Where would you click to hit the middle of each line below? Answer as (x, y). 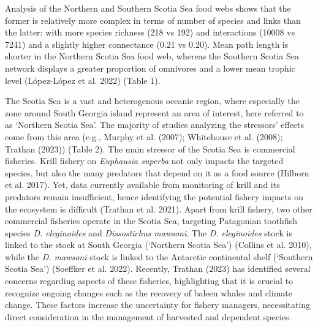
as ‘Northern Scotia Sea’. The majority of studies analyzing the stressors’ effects (155, 125)
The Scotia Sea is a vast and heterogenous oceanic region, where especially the (153, 101)
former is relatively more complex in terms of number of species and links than (153, 20)
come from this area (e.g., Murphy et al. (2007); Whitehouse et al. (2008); (144, 136)
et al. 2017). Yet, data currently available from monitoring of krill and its (142, 185)
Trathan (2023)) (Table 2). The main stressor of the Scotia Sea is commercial (150, 148)
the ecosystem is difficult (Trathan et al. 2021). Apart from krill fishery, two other (159, 209)
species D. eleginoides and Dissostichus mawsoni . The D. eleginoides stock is (149, 232)
